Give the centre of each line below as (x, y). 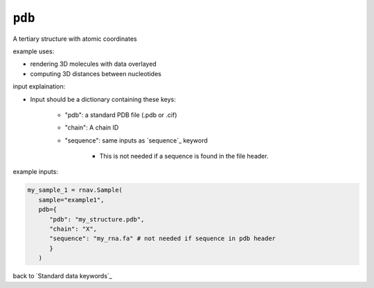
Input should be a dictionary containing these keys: (103, 99)
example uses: (34, 51)
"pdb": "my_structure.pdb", (97, 219)
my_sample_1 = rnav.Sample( (75, 190)
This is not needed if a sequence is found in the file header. (184, 156)
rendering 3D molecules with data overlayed (93, 64)
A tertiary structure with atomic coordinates (75, 39)
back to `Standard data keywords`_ (62, 276)
